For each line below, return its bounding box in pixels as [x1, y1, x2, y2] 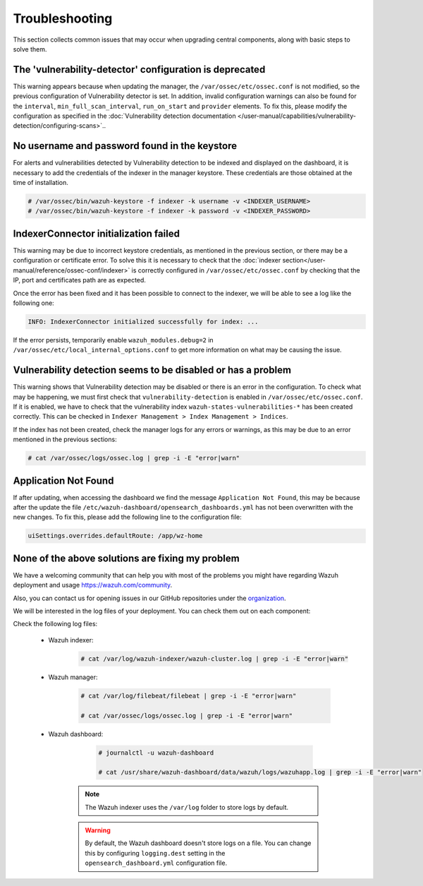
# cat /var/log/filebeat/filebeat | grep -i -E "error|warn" [80, 692, 297, 700]
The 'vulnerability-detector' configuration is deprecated [13, 64, 266, 76]
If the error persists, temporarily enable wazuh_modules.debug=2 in [13, 335, 214, 344]
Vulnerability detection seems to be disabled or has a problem [13, 364, 292, 376]
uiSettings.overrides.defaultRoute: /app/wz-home [27, 532, 203, 540]
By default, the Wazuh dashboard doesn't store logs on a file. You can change [85, 839, 312, 847]
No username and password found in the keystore [13, 140, 238, 152]
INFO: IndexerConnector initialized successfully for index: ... [27, 318, 259, 325]
